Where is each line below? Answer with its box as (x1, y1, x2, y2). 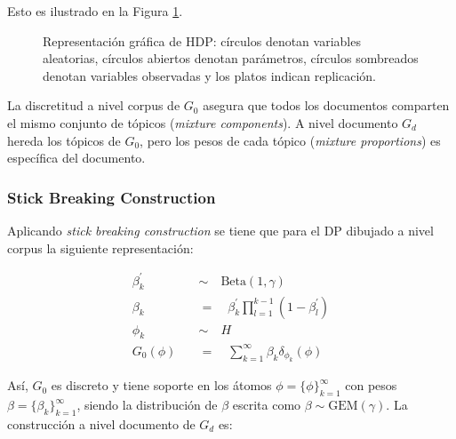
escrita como (232, 395, 301, 414)
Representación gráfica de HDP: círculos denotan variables (43, 31, 361, 50)
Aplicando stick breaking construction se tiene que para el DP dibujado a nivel (7, 220, 434, 239)
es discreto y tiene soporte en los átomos (51, 376, 272, 395)
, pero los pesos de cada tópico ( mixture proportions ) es (140, 131, 441, 149)
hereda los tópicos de (7, 131, 121, 149)
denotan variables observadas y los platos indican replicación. (43, 66, 377, 84)
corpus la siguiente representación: (7, 238, 194, 257)
